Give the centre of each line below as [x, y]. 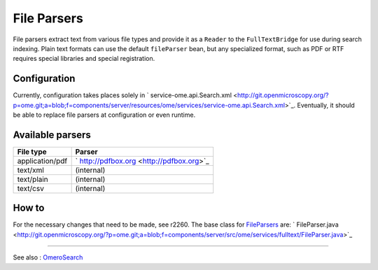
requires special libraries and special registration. [84, 59]
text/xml [31, 170]
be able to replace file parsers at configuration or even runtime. [104, 115]
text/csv [31, 188]
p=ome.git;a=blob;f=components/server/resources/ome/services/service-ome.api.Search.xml [149, 105]
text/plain [33, 179]
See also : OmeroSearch [48, 257]
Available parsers [52, 135]
